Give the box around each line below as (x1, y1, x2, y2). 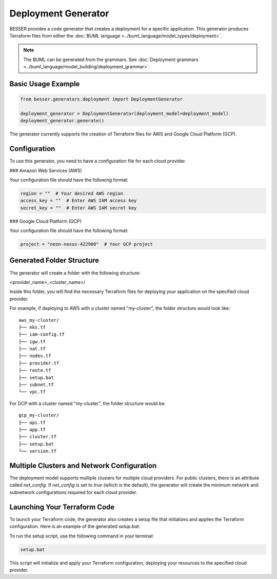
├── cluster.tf (18, 434, 57, 440)
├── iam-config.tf (18, 332, 65, 337)
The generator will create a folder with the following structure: (9, 269, 141, 276)
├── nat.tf (18, 346, 46, 352)
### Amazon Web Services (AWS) (9, 167, 82, 173)
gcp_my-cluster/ (18, 412, 60, 418)
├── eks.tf (18, 324, 46, 330)
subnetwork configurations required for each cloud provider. (9, 489, 137, 495)
